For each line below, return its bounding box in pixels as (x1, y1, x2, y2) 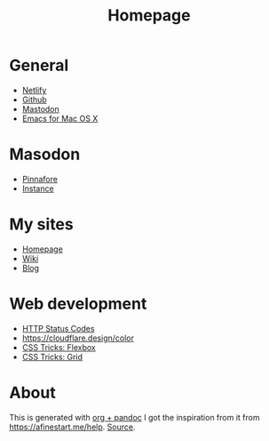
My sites (9, 214, 74, 235)
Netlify (21, 84, 47, 95)
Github (21, 94, 47, 105)
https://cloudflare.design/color (21, 333, 135, 343)
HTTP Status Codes (21, 323, 95, 333)
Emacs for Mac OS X (21, 113, 99, 124)
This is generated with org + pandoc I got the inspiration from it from (9, 412, 260, 422)
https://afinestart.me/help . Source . (9, 421, 136, 432)
